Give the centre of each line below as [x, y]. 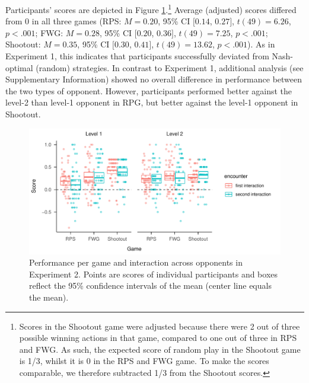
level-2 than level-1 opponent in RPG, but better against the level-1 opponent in [152, 102]
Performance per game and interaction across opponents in [136, 262]
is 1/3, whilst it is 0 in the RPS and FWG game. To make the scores [144, 361]
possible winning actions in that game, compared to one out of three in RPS [158, 338]
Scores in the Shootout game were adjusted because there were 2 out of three [160, 326]
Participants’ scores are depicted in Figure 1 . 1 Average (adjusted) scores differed [151, 9]
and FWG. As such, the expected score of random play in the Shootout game [160, 349]
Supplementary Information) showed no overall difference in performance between [154, 79]
